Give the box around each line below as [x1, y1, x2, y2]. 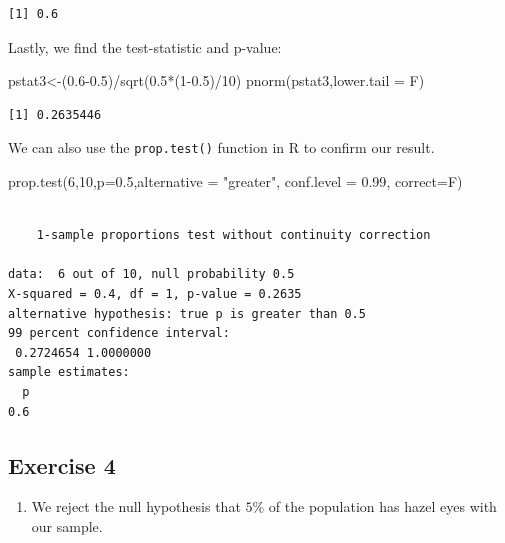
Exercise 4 [8, 449, 116, 480]
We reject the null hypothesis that [31, 496, 241, 517]
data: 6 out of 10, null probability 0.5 [8, 267, 295, 282]
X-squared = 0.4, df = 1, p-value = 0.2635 [8, 287, 302, 301]
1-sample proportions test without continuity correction [36, 228, 431, 243]
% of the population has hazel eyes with [252, 496, 497, 517]
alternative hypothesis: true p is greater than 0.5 [8, 306, 366, 321]
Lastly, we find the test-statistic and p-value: [8, 36, 282, 57]
